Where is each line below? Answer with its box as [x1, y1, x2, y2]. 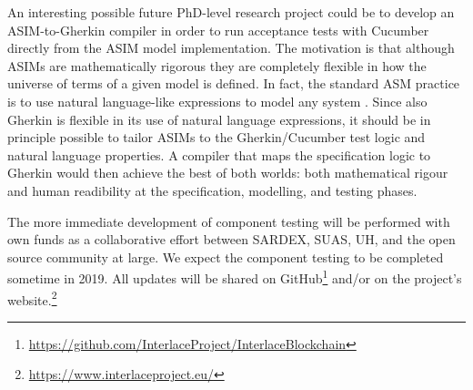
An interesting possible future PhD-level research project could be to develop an [7, 3, 455, 21]
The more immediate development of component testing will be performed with [7, 211, 450, 231]
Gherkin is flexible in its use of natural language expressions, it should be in [7, 109, 431, 128]
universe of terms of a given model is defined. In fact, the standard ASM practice [7, 74, 460, 93]
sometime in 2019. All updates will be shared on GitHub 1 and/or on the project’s [7, 266, 462, 287]
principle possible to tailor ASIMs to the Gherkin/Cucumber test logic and [7, 128, 426, 147]
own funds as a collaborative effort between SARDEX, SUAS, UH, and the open [7, 230, 456, 249]
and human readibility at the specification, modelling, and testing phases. [7, 180, 418, 200]
